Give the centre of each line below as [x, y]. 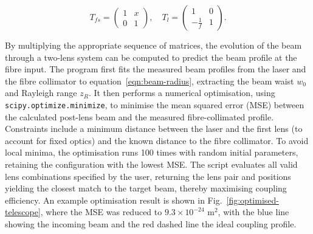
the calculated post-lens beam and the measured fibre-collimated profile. [139, 116]
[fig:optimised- [253, 200]
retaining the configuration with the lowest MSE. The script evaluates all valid [151, 164]
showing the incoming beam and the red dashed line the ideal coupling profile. [151, 223]
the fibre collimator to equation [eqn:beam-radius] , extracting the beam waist [150, 81]
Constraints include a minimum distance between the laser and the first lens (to [154, 129]
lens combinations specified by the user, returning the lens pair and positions [148, 176]
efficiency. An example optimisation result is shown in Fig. [114, 200]
